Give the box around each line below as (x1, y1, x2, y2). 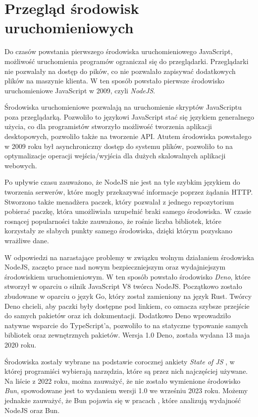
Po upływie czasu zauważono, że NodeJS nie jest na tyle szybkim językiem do (4, 177, 240, 187)
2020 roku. (4, 339, 37, 349)
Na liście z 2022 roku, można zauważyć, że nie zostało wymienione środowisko (4, 375, 241, 386)
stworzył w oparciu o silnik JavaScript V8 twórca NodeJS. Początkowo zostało (4, 281, 242, 291)
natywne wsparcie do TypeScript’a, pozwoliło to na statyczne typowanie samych (4, 320, 248, 330)
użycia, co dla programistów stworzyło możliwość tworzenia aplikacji (4, 121, 212, 132)
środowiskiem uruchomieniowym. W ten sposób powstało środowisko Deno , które (4, 271, 251, 281)
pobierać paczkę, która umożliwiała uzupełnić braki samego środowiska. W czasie (4, 206, 252, 216)
